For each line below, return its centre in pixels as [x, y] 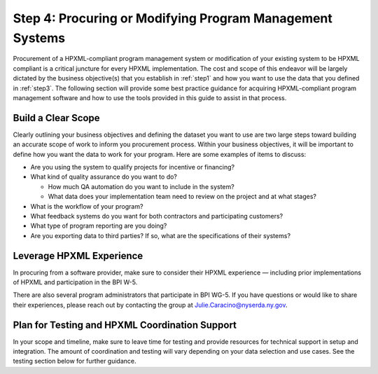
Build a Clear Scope [57, 118]
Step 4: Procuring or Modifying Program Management [173, 18]
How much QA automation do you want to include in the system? [141, 186]
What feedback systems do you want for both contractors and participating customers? [157, 216]
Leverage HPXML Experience [78, 256]
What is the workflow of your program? [87, 206]
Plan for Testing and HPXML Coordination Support [125, 325]
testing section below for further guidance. [75, 361]
